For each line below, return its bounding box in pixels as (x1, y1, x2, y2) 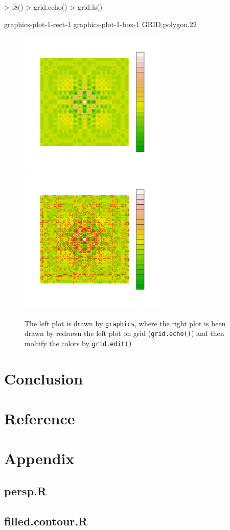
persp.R (4, 483, 47, 498)
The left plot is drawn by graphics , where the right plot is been (25, 318, 226, 328)
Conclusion (4, 368, 83, 389)
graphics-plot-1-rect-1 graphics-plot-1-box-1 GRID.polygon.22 (4, 18, 197, 29)
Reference (4, 408, 75, 429)
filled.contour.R (4, 513, 88, 528)
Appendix (4, 448, 75, 469)
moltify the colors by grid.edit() (25, 338, 132, 348)
